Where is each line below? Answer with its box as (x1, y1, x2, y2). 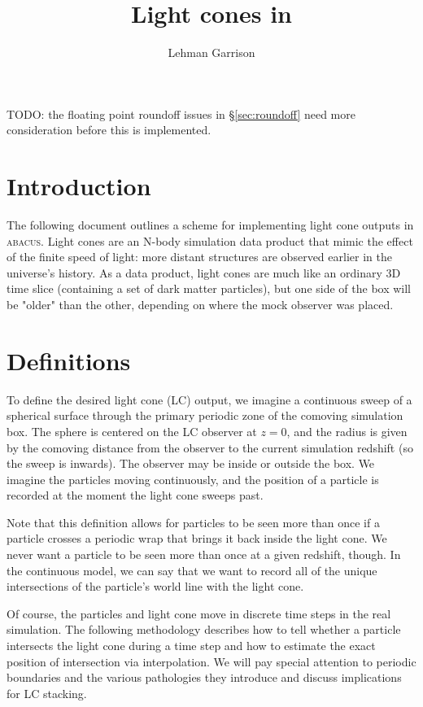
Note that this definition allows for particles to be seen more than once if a (7, 513, 380, 530)
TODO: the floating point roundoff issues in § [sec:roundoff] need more (7, 105, 355, 122)
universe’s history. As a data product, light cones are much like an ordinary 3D (7, 264, 401, 281)
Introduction (7, 169, 151, 203)
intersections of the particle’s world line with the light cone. (7, 578, 304, 595)
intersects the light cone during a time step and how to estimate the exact (7, 637, 376, 654)
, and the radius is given (286, 422, 408, 439)
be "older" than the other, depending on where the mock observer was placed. (7, 296, 394, 312)
